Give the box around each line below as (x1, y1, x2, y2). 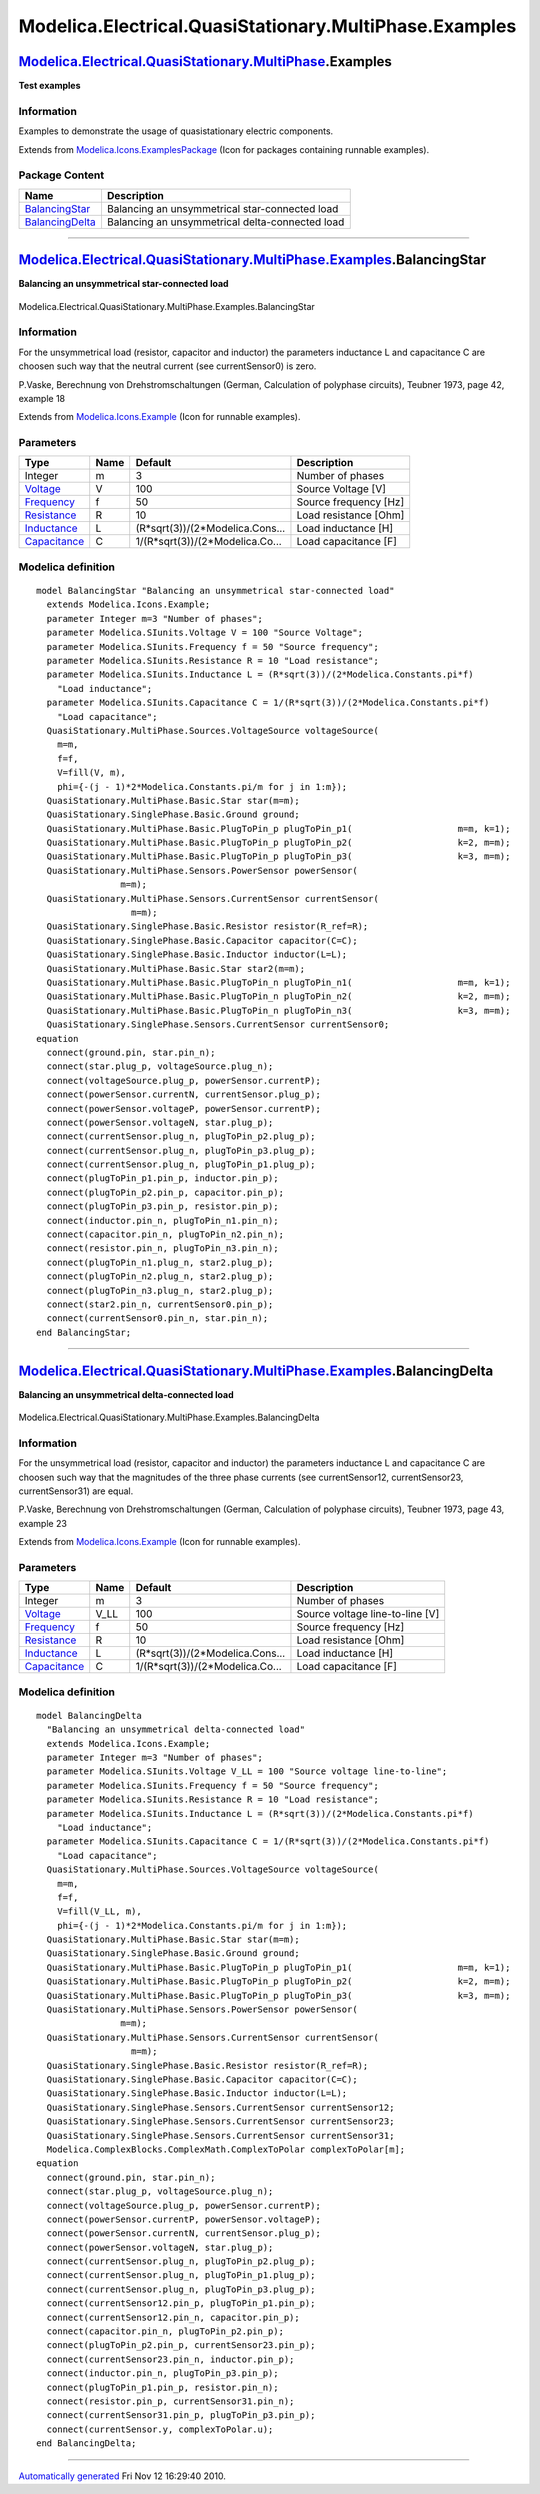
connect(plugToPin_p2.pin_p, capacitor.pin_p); (46, 1186, 285, 1198)
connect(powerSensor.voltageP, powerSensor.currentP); (46, 1103, 322, 1114)
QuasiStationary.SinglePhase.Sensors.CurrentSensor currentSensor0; (46, 1019, 390, 1030)
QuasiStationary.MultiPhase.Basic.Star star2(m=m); (46, 963, 305, 974)
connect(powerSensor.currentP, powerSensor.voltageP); (46, 2213, 322, 2225)
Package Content (18, 168, 105, 182)
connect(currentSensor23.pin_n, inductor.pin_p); (46, 2353, 295, 2365)
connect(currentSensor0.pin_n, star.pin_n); (46, 1313, 269, 1324)
